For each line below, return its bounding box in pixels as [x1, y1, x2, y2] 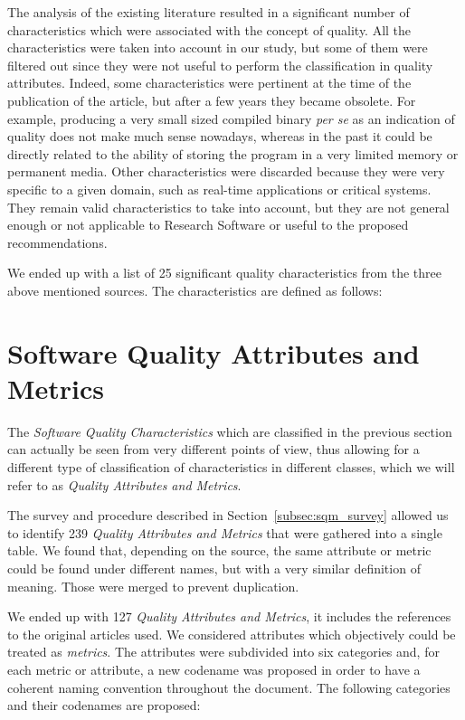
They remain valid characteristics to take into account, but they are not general [7, 197, 450, 216]
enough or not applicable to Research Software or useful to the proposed [7, 215, 409, 234]
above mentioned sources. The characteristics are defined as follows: [7, 280, 383, 299]
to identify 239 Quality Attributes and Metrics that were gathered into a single [7, 523, 442, 542]
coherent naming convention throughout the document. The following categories [7, 677, 451, 696]
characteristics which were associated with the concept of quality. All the [7, 20, 412, 39]
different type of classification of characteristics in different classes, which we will [7, 458, 455, 476]
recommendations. [7, 232, 108, 251]
